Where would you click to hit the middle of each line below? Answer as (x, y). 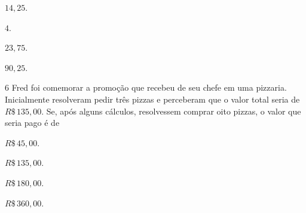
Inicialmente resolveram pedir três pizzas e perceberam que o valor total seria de (152, 99)
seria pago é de (32, 123)
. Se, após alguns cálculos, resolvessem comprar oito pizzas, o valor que (171, 111)
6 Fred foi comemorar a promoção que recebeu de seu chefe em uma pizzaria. (146, 87)
